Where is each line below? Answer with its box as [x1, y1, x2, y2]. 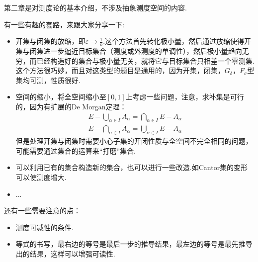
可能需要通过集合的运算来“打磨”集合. [15, 145, 136, 156]
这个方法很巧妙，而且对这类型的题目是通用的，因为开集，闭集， [15, 65, 225, 76]
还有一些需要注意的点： [4, 205, 81, 216]
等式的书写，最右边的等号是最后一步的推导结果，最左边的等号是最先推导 [15, 239, 253, 249]
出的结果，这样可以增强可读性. [15, 248, 115, 259]
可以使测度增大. [15, 172, 67, 182]
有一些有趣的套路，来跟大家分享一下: [4, 19, 124, 29]
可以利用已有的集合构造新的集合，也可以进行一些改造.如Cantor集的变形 [15, 162, 248, 173]
